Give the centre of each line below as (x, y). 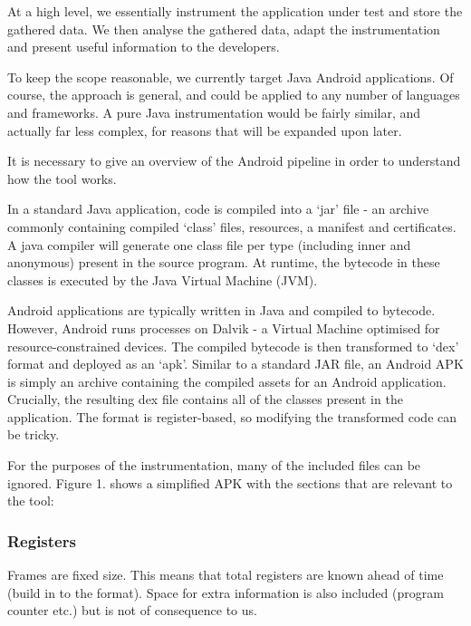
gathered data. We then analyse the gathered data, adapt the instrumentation (224, 29)
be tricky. (34, 434)
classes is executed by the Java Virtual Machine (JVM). (163, 279)
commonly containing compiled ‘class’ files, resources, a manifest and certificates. (232, 226)
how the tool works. (62, 178)
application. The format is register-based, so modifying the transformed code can (232, 416)
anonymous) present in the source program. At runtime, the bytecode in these (224, 262)
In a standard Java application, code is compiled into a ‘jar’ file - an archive (218, 209)
